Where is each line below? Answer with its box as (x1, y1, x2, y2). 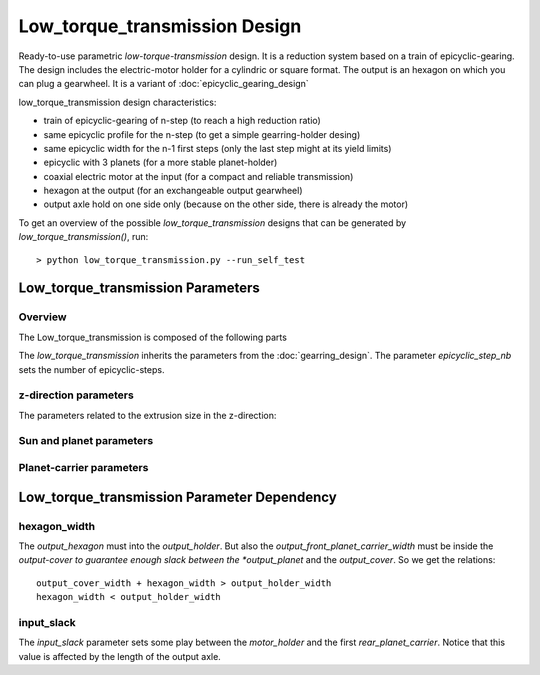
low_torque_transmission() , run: (18, 231, 149, 243)
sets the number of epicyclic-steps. (18, 363, 165, 375)
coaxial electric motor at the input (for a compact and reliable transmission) (43, 170, 354, 182)
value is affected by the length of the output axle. (18, 650, 222, 662)
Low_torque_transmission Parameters (18, 280, 260, 297)
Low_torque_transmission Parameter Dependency (18, 488, 337, 505)
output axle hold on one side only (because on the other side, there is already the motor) (43, 198, 409, 210)
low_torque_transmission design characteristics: (18, 96, 217, 108)
